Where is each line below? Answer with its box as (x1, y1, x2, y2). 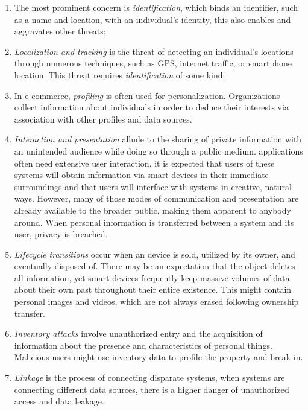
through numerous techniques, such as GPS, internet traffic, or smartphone (14, 57, 292, 69)
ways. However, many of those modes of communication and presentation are (14, 192, 299, 205)
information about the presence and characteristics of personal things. (14, 339, 272, 351)
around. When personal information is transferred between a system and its (14, 215, 294, 228)
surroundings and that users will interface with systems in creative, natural (14, 180, 292, 193)
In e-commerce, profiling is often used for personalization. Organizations (14, 89, 280, 101)
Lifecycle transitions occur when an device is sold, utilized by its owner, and (14, 247, 295, 260)
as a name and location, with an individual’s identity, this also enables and (14, 13, 291, 25)
